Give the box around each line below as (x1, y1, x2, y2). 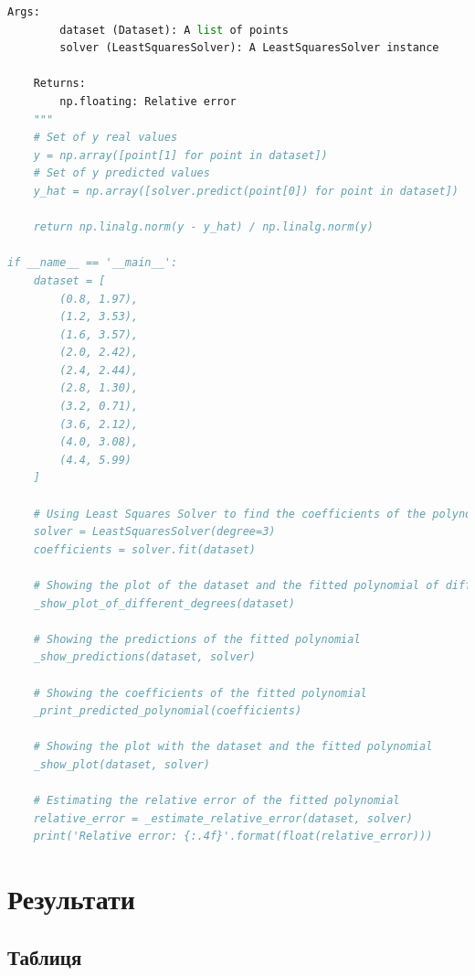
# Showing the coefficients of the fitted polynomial (33, 686, 367, 700)
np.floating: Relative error (59, 94, 237, 108)
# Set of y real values (33, 131, 178, 145)
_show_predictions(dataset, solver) (33, 650, 257, 664)
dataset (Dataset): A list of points (59, 23, 289, 37)
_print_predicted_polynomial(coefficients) (33, 704, 302, 718)
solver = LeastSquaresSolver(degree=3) (33, 525, 276, 539)
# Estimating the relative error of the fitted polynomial (33, 794, 400, 808)
